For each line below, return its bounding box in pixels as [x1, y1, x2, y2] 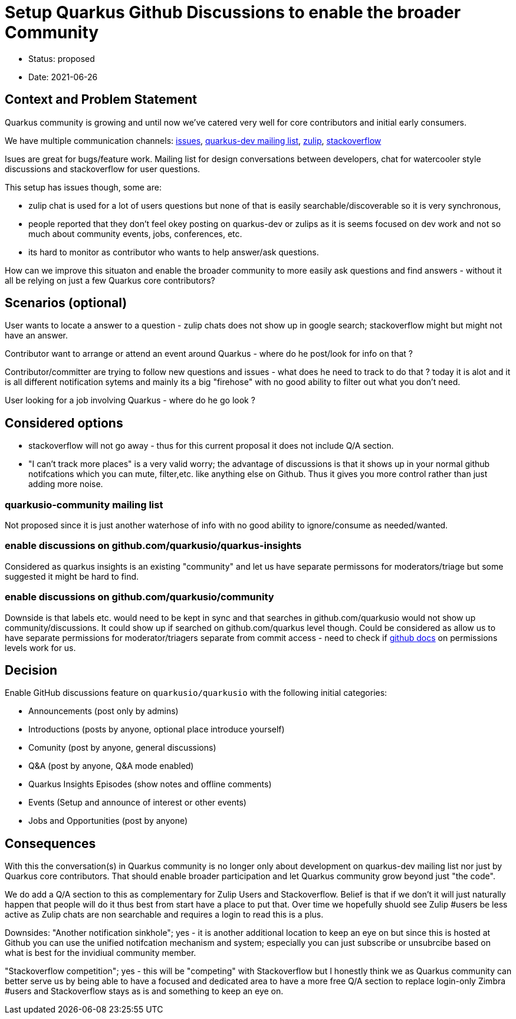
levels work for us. [5, 642, 76, 653]
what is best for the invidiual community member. [5, 948, 196, 958]
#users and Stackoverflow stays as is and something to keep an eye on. [5, 986, 284, 997]
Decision [5, 662, 58, 678]
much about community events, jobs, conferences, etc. [28, 228, 242, 239]
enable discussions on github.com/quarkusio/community [5, 591, 274, 603]
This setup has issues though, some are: [5, 182, 162, 192]
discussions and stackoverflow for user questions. [5, 163, 201, 174]
